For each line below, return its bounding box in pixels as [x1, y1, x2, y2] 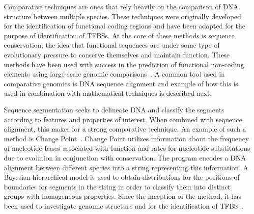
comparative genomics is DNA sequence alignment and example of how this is [4, 78, 238, 88]
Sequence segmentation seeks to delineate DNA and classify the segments [4, 104, 225, 114]
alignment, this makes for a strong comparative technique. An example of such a [4, 124, 246, 134]
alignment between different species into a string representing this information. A [4, 162, 249, 172]
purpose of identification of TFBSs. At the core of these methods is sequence [4, 30, 235, 40]
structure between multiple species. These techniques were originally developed [4, 11, 241, 21]
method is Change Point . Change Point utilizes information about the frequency [4, 133, 249, 143]
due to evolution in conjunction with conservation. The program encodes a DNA [4, 152, 246, 162]
